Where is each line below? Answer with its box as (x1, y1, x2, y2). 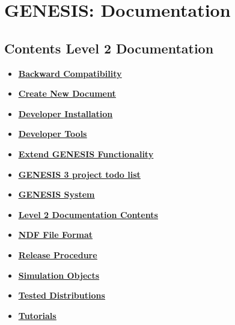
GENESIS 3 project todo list (18, 168, 141, 180)
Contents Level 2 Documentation (4, 38, 214, 57)
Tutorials (18, 309, 56, 321)
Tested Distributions (18, 289, 105, 302)
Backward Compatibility (18, 67, 122, 79)
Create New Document (18, 87, 116, 100)
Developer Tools (18, 127, 87, 140)
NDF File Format (18, 228, 93, 241)
